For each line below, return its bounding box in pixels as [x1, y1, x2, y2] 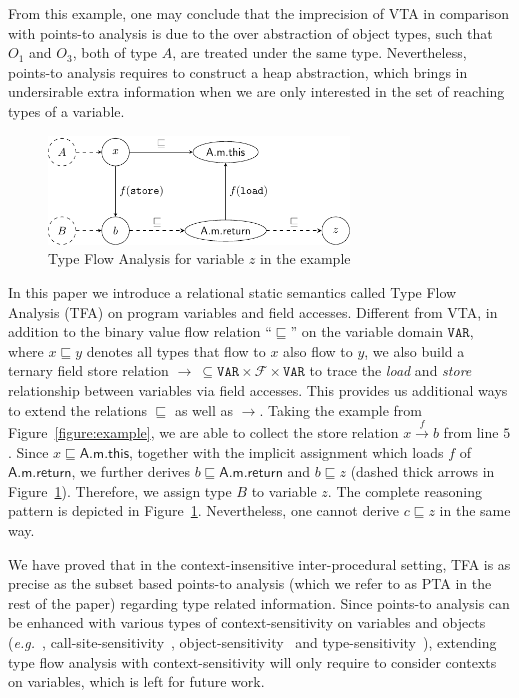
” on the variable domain [290, 321, 443, 342]
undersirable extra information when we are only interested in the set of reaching [8, 81, 505, 102]
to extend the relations [8, 399, 147, 420]
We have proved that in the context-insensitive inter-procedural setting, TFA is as [8, 553, 511, 574]
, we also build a [364, 340, 465, 361]
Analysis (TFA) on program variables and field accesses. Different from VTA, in [8, 301, 498, 322]
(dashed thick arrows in [350, 461, 495, 482]
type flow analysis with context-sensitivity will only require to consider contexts [8, 651, 497, 672]
